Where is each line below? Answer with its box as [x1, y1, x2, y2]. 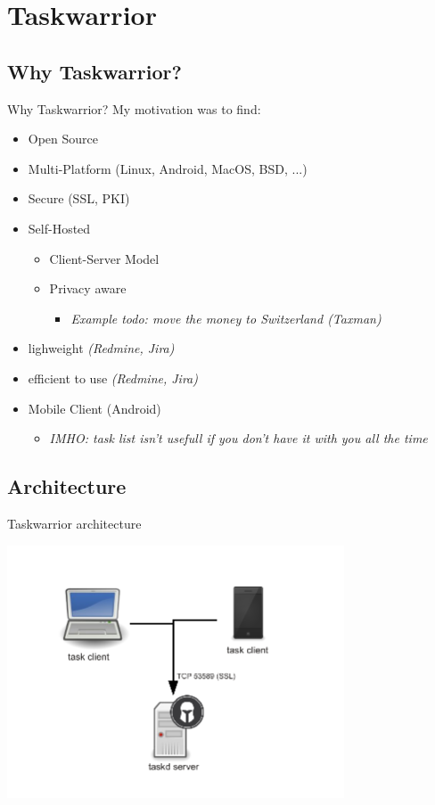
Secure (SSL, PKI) [28, 189, 130, 208]
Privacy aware [49, 279, 127, 298]
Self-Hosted [28, 218, 91, 237]
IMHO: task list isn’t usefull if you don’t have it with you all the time [49, 429, 428, 448]
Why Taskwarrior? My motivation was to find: [7, 99, 261, 118]
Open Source [28, 129, 99, 148]
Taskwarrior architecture [7, 513, 142, 532]
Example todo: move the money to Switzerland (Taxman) [70, 308, 382, 327]
